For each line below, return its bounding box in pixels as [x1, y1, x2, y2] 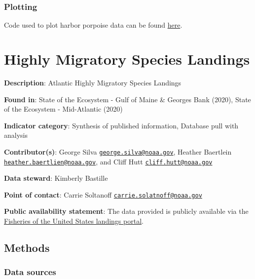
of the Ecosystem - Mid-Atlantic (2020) [4, 104, 123, 114]
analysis [4, 130, 28, 140]
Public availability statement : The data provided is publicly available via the [4, 206, 249, 216]
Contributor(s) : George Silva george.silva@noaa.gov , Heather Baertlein [4, 146, 232, 157]
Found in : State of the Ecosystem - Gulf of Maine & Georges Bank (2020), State [4, 94, 251, 104]
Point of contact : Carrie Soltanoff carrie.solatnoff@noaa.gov [4, 189, 202, 199]
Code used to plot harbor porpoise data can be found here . [4, 20, 182, 30]
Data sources [4, 266, 56, 278]
